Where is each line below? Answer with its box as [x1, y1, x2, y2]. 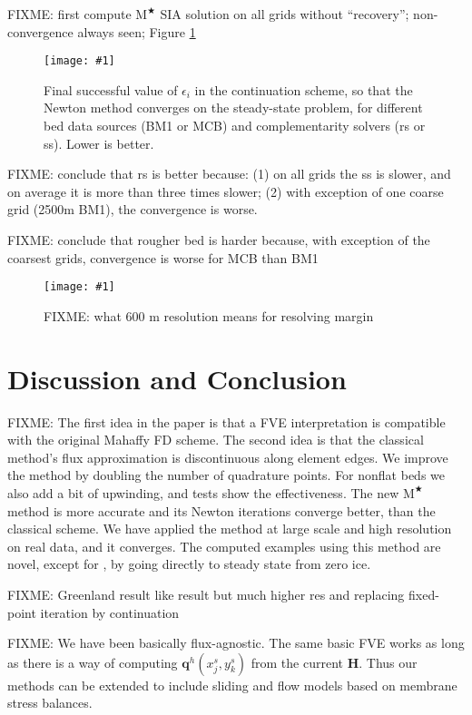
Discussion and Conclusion [7, 359, 347, 397]
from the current [251, 652, 343, 671]
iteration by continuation [40, 602, 180, 622]
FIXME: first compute [7, 5, 132, 23]
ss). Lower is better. [44, 133, 154, 152]
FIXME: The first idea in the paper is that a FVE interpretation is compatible [7, 412, 446, 431]
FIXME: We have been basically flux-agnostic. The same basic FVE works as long [7, 633, 465, 652]
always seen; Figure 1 [77, 22, 196, 41]
